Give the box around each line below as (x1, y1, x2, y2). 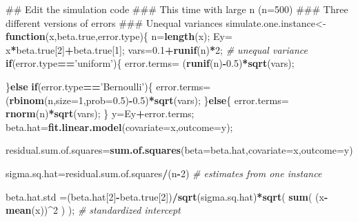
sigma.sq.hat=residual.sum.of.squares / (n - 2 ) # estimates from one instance (6, 165, 322, 180)
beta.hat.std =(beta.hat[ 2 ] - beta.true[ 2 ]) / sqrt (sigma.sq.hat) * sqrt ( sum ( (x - (6, 189, 328, 203)
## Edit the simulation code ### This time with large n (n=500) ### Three (6, 2, 348, 16)
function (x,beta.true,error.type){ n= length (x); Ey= (6, 29, 232, 43)
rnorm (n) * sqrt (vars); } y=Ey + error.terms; (6, 106, 195, 121)
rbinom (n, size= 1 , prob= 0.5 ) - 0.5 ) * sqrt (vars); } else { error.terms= (9, 92, 289, 107)
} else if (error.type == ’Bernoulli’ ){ (6, 79, 153, 93)
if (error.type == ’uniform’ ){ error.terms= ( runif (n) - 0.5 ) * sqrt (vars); (6, 56, 295, 70)
